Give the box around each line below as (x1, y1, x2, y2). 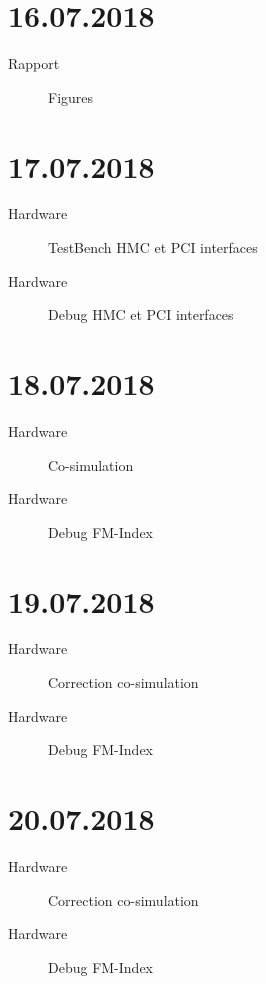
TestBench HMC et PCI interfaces (48, 237, 258, 258)
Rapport (8, 53, 60, 74)
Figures (48, 86, 94, 107)
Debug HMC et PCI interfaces (48, 304, 234, 325)
